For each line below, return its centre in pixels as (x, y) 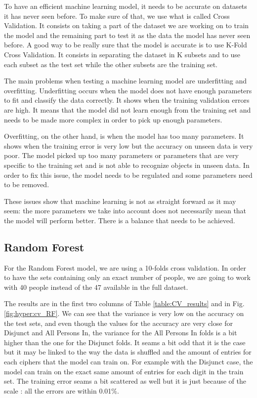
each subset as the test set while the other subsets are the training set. (111, 64)
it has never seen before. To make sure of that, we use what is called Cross (117, 16)
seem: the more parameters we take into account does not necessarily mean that (125, 211)
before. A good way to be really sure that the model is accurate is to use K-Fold (126, 45)
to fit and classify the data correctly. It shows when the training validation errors (127, 100)
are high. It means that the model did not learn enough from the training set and (128, 109)
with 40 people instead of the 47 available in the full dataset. (96, 287)
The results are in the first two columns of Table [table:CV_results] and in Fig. (124, 303)
